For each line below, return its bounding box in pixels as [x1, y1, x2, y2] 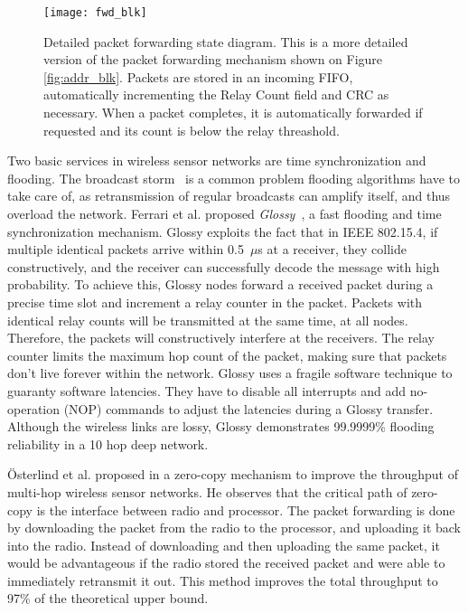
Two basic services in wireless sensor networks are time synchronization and [7, 151, 426, 170]
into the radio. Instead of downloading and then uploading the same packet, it [7, 535, 440, 554]
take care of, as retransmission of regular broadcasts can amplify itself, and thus [7, 186, 451, 205]
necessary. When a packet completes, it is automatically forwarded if [43, 103, 423, 122]
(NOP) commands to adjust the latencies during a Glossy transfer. [63, 399, 434, 418]
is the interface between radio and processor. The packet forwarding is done [36, 500, 455, 519]
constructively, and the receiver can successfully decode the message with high [7, 257, 440, 276]
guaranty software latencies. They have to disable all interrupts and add [7, 381, 407, 400]
